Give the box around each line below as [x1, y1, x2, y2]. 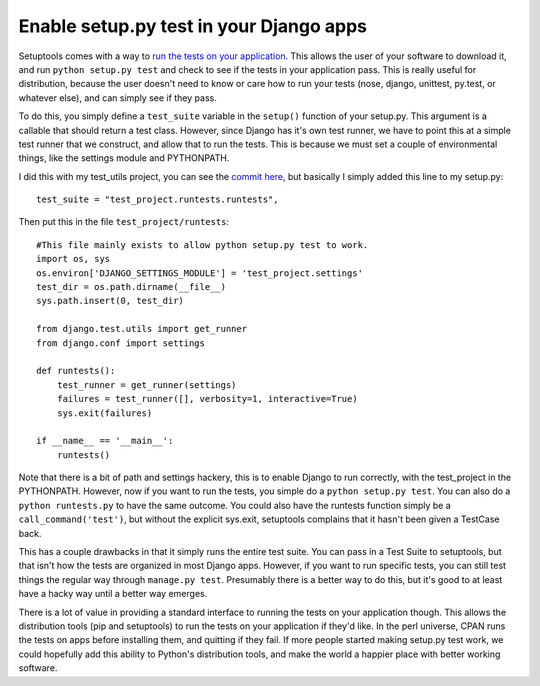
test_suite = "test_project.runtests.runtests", [36, 194, 279, 205]
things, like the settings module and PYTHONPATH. [18, 152, 230, 164]
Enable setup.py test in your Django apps [18, 15, 368, 37]
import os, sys [36, 253, 111, 265]
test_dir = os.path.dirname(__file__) [36, 281, 227, 293]
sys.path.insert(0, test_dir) [36, 295, 185, 307]
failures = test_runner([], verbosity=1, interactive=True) [56, 393, 359, 405]
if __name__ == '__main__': [36, 435, 174, 447]
